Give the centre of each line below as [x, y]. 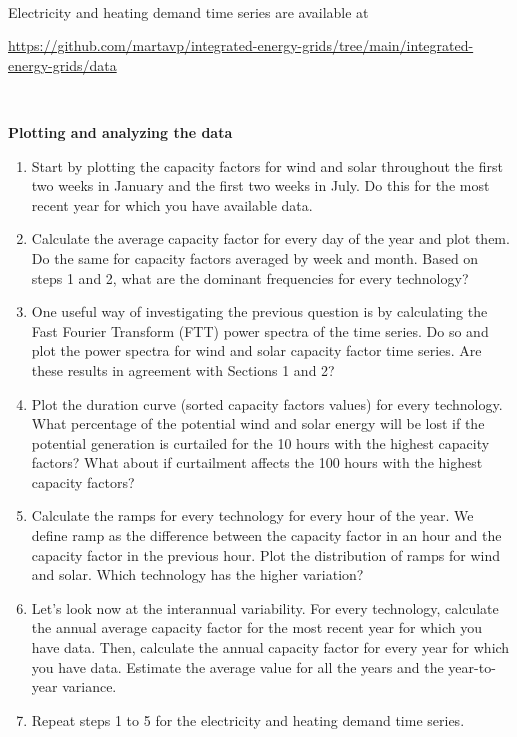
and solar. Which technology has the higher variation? [197, 574]
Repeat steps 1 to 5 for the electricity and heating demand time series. [248, 719]
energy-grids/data [62, 64]
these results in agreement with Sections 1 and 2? [183, 369]
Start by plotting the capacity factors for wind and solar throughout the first [267, 165]
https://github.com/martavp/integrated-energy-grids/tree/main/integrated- [241, 45]
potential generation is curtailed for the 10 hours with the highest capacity [260, 442]
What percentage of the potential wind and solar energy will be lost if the [258, 423]
